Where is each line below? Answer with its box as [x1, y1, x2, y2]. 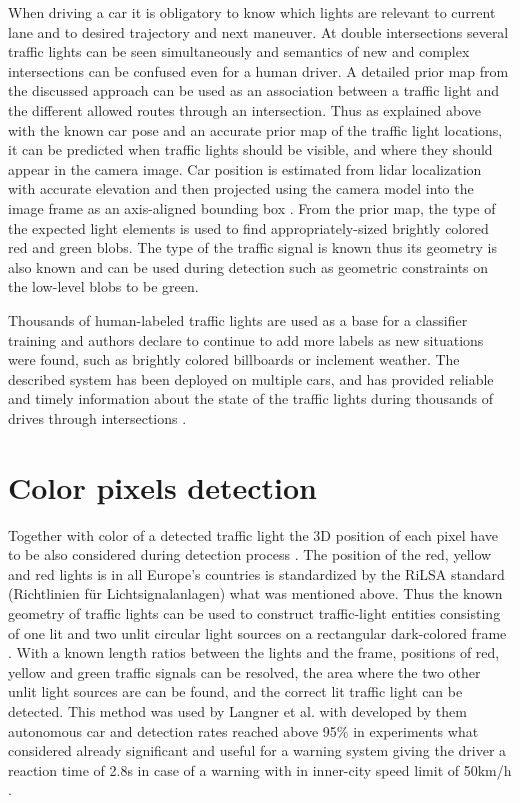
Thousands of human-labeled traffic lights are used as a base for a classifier [8, 309, 468, 330]
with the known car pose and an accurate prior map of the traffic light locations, [8, 119, 503, 140]
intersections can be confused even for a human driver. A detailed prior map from [8, 60, 509, 81]
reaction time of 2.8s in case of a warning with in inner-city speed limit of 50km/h [8, 759, 512, 780]
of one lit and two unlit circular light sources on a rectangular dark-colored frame [8, 622, 507, 643]
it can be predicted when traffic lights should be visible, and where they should [8, 139, 493, 160]
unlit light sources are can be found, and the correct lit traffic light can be [8, 681, 463, 702]
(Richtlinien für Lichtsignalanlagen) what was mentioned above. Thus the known [8, 583, 503, 604]
